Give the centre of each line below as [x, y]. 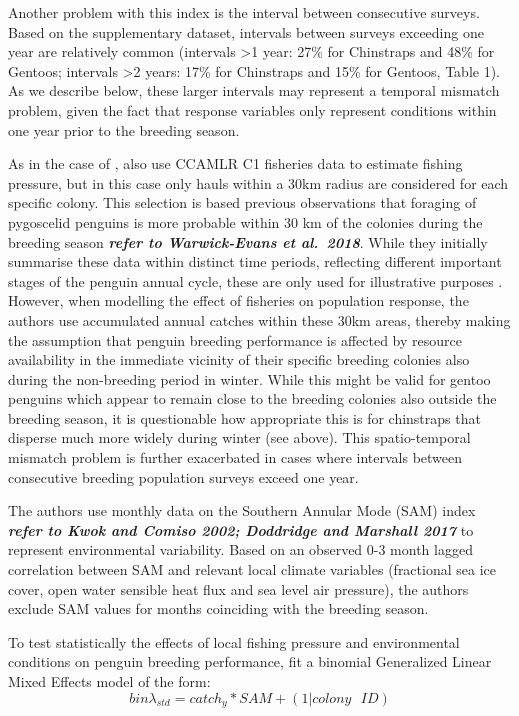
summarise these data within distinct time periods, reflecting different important [255, 261]
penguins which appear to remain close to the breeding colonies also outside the [252, 398]
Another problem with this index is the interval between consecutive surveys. [244, 12]
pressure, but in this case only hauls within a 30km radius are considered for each [258, 182]
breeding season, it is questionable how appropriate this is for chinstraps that [244, 417]
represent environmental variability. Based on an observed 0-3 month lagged [240, 549]
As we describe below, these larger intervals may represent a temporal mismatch [254, 90]
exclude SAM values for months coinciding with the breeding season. [218, 608]
